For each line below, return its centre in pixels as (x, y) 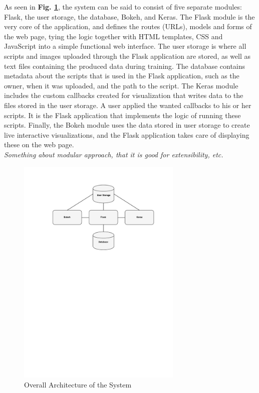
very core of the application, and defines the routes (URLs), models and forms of (128, 26)
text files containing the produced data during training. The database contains (125, 66)
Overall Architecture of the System (78, 385)
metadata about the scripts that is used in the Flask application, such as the (122, 76)
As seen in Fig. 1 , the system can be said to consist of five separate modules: (123, 7)
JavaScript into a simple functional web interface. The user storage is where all (125, 46)
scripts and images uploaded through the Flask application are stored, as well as (127, 56)
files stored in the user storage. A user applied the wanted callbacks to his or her (128, 105)
